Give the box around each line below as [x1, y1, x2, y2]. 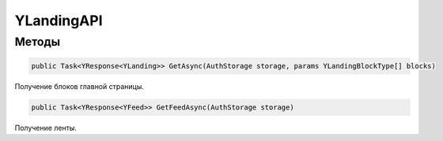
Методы [14, 35, 61, 49]
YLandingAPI [14, 12, 103, 29]
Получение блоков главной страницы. [14, 81, 144, 91]
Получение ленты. [14, 123, 77, 132]
